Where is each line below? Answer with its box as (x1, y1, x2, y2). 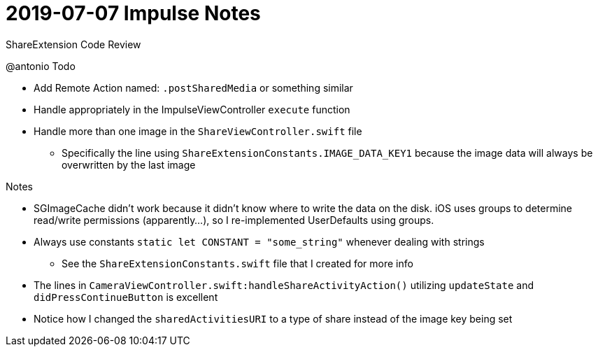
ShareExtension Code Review (6, 38, 141, 50)
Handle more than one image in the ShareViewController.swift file (34, 125, 362, 137)
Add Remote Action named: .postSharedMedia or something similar (34, 81, 353, 94)
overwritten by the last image (62, 158, 196, 171)
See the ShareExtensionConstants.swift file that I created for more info (62, 257, 413, 269)
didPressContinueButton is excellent (34, 290, 218, 303)
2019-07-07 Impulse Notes (6, 1, 261, 25)
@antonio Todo (6, 59, 76, 72)
